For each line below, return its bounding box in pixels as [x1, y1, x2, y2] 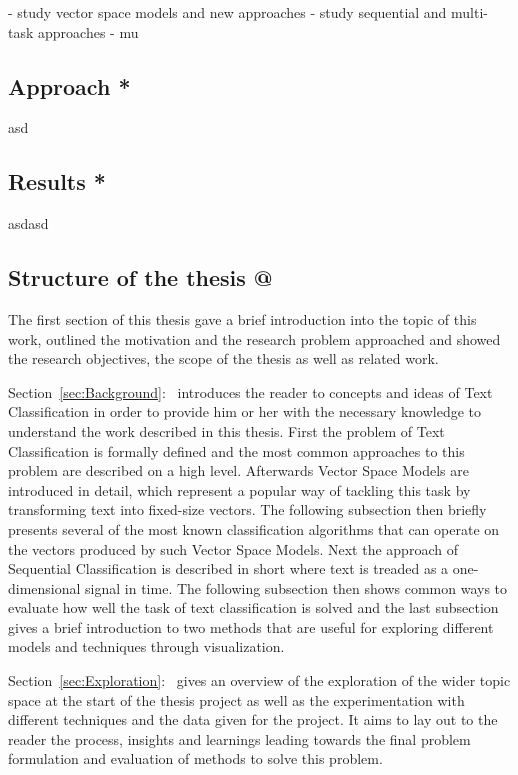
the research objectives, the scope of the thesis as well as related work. [8, 348, 439, 369]
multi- [451, 2, 489, 22]
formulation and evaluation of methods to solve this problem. [8, 748, 383, 769]
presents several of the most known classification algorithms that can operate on [8, 518, 500, 539]
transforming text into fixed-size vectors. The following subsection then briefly [8, 499, 487, 520]
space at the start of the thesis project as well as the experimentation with [8, 689, 465, 710]
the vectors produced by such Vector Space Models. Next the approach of [8, 538, 458, 559]
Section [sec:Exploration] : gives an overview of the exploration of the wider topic [8, 670, 511, 691]
